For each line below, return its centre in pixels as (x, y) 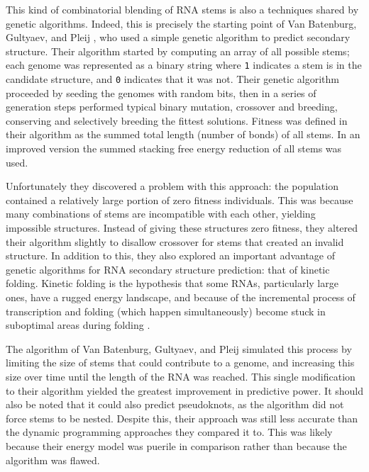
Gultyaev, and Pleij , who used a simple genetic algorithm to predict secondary (178, 37)
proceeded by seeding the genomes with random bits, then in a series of (161, 92)
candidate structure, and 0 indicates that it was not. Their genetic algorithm (172, 79)
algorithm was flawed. (53, 460)
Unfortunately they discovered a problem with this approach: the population (172, 186)
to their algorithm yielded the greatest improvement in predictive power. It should (184, 390)
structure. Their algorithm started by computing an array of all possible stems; (178, 51)
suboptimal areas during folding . (78, 325)
